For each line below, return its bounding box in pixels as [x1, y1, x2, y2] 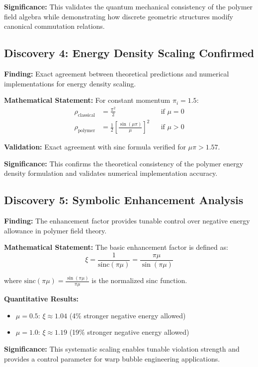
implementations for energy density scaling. [4, 78, 136, 88]
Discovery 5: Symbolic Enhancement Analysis [4, 192, 244, 208]
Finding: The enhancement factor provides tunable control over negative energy [4, 216, 250, 226]
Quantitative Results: [4, 294, 79, 304]
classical [78, 112, 95, 118]
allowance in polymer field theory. [4, 225, 107, 235]
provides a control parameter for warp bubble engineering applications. [4, 353, 220, 364]
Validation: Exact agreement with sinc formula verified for [4, 142, 186, 152]
